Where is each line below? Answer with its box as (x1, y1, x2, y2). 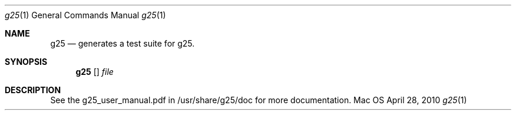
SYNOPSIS (5, 57, 48, 67)
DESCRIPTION (5, 85, 61, 95)
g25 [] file (75, 67, 114, 77)
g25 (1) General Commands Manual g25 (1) (5, 10, 166, 20)
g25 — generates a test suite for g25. (50, 38, 195, 48)
